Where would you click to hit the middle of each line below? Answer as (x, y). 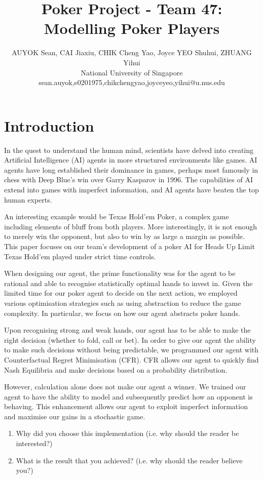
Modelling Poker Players (132, 28)
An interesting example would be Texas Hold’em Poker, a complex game (117, 216)
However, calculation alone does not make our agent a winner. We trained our (125, 387)
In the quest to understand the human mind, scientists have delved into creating (129, 150)
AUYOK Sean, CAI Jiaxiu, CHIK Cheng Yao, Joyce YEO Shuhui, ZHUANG (132, 52)
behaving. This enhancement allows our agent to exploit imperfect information (126, 406)
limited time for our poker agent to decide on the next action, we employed (121, 293)
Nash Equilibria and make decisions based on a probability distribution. (116, 369)
